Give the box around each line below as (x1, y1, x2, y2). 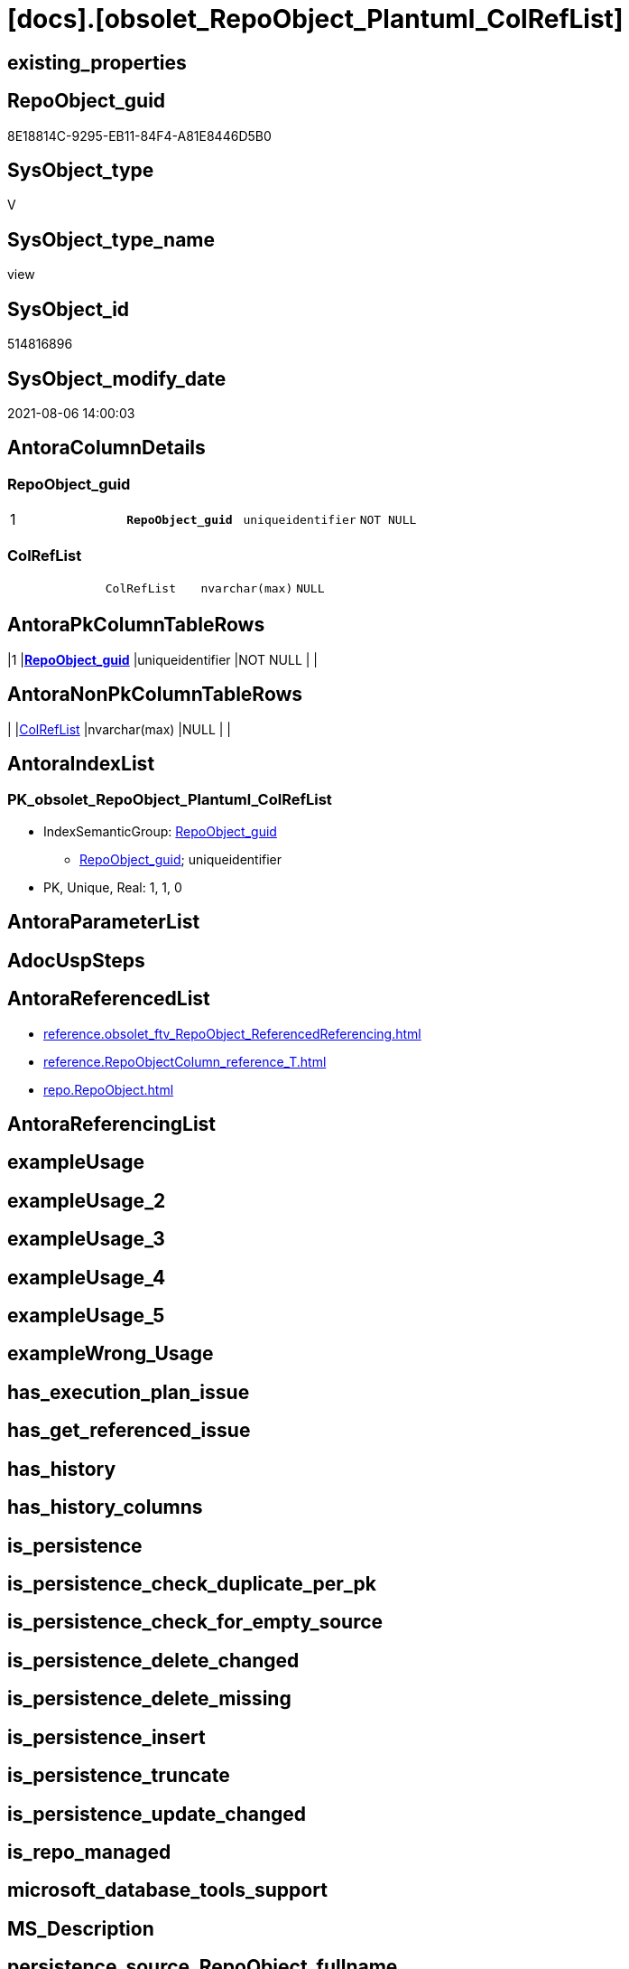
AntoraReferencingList (7, 1112, 217, 1135)
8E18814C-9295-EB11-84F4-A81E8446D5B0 (7, 127, 272, 144)
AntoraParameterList (7, 910, 200, 934)
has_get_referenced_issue (7, 1419, 251, 1442)
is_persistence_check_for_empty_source (7, 1610, 384, 1634)
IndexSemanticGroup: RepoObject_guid (43, 823, 277, 839)
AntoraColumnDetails (7, 436, 206, 460)
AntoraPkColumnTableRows (7, 613, 265, 637)
